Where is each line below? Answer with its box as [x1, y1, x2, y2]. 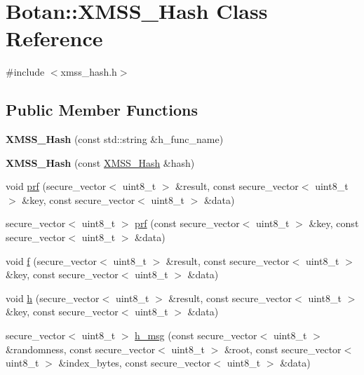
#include [6, 64, 45, 79]
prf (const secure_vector [135, 216, 240, 231]
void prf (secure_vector [6, 179, 107, 193]
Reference [6, 24, 103, 53]
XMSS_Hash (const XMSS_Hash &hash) [6, 155, 195, 170]
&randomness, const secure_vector [6, 341, 156, 356]
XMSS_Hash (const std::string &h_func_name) [6, 132, 224, 146]
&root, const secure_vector [224, 341, 342, 356]
